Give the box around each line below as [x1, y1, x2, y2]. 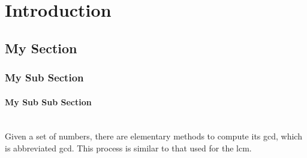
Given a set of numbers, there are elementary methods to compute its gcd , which [5, 130, 302, 142]
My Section [5, 38, 77, 57]
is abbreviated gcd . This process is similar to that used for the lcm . [5, 141, 252, 154]
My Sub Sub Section [5, 95, 92, 108]
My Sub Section [5, 70, 84, 85]
